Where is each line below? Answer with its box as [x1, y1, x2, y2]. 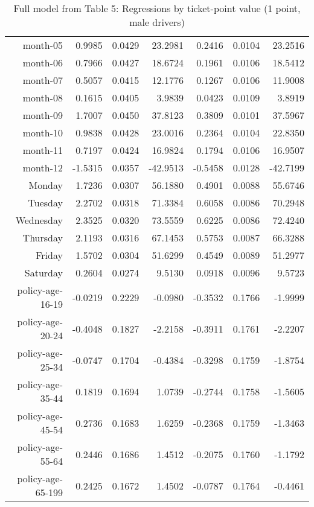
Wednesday [15, 213, 63, 227]
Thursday [22, 231, 63, 244]
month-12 [22, 161, 63, 174]
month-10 [22, 126, 63, 139]
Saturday [24, 266, 63, 279]
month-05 [22, 38, 63, 52]
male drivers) [129, 15, 185, 29]
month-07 [22, 73, 63, 87]
